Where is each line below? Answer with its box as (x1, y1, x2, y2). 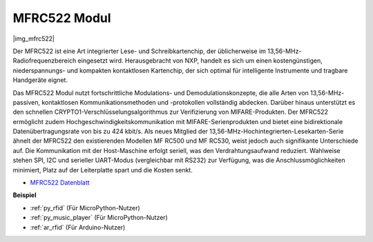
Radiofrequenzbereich (12, 57, 77, 65)
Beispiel (12, 191, 37, 199)
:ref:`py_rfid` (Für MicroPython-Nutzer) (30, 203, 141, 212)
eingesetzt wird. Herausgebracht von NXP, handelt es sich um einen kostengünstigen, (77, 57, 323, 65)
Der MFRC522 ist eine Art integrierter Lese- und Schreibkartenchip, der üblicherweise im (12, 47, 266, 55)
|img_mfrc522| (12, 34, 55, 43)
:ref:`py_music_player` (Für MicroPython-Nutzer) (30, 214, 169, 222)
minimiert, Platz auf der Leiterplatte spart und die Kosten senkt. (12, 165, 193, 174)
